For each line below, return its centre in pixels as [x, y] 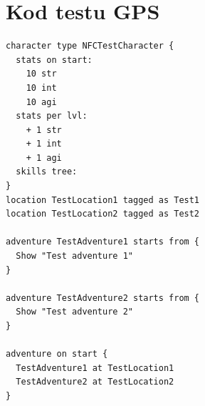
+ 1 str [44, 130]
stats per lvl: [52, 116]
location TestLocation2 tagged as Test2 [103, 214]
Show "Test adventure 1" [74, 256]
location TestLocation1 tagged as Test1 [103, 200]
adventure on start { [57, 354]
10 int [41, 88]
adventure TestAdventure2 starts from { [103, 298]
